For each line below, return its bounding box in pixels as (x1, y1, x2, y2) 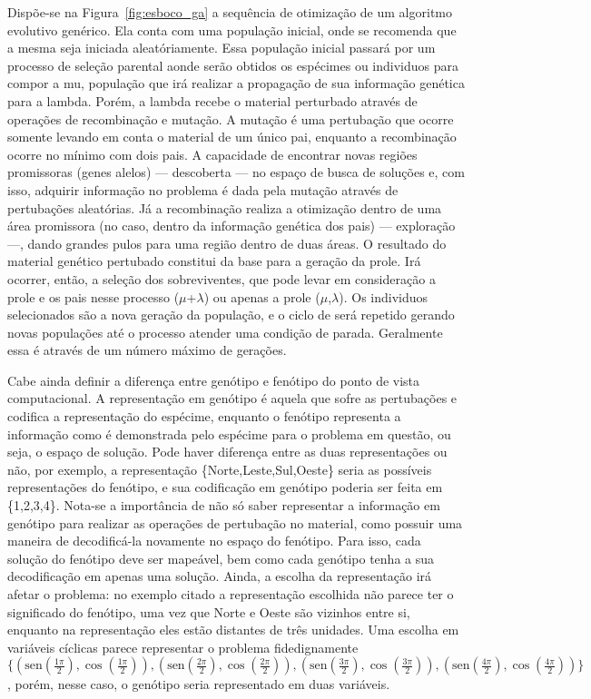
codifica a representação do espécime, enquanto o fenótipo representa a (7, 407, 401, 426)
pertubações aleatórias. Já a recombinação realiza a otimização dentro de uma (7, 198, 442, 217)
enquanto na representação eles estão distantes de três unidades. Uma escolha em (7, 620, 459, 639)
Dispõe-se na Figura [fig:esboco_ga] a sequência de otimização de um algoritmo (7, 3, 452, 21)
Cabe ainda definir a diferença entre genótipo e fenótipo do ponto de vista (7, 370, 420, 389)
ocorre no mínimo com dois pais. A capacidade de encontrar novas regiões (7, 144, 418, 163)
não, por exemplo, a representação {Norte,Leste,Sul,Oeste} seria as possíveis (7, 459, 432, 478)
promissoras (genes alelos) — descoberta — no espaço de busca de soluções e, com (7, 162, 465, 182)
